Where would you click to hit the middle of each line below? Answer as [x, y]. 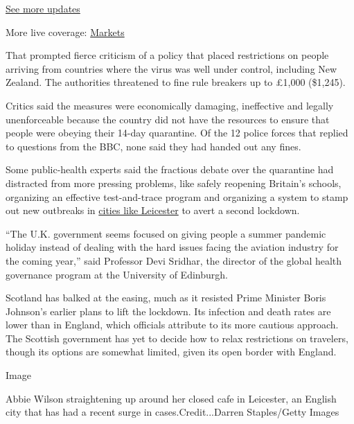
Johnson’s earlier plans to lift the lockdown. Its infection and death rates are [168, 311]
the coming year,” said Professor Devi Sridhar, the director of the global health [174, 260]
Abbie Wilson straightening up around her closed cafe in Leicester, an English [171, 398]
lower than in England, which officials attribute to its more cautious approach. [172, 325]
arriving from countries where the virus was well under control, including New [171, 68]
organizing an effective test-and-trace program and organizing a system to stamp [177, 196]
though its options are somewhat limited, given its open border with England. [171, 352]
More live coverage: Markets [65, 32]
